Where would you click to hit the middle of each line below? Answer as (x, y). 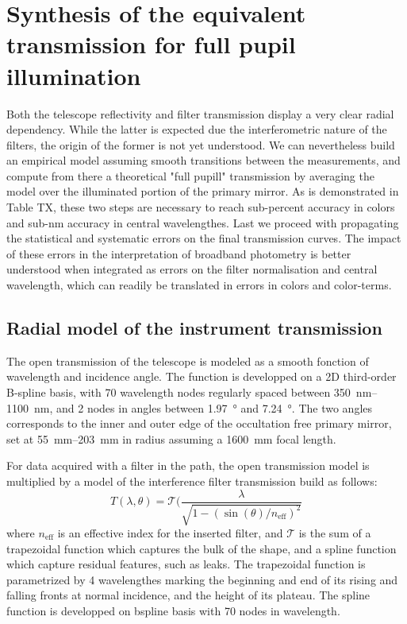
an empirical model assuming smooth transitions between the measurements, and (203, 160)
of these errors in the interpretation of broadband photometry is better (179, 253)
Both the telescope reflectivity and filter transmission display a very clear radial (200, 113)
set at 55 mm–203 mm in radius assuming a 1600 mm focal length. (171, 438)
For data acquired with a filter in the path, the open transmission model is (188, 465)
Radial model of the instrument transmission (194, 328)
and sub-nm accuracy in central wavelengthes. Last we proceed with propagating (203, 222)
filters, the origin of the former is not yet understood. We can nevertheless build (201, 144)
